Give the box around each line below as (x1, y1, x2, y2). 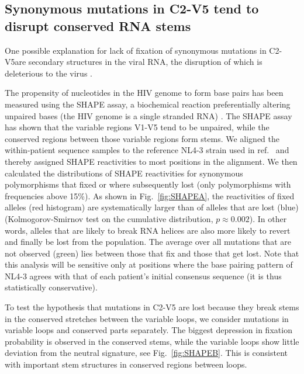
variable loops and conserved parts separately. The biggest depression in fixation (5, 324, 292, 336)
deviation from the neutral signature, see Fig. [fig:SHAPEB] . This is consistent (5, 347, 288, 359)
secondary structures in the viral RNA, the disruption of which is (28, 56, 262, 68)
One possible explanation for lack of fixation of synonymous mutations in (5, 44, 267, 56)
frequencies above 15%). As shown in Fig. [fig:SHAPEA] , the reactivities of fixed (5, 189, 295, 202)
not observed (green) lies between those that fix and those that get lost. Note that (5, 247, 299, 259)
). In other (249, 212, 287, 224)
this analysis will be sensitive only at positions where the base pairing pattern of (5, 258, 293, 271)
